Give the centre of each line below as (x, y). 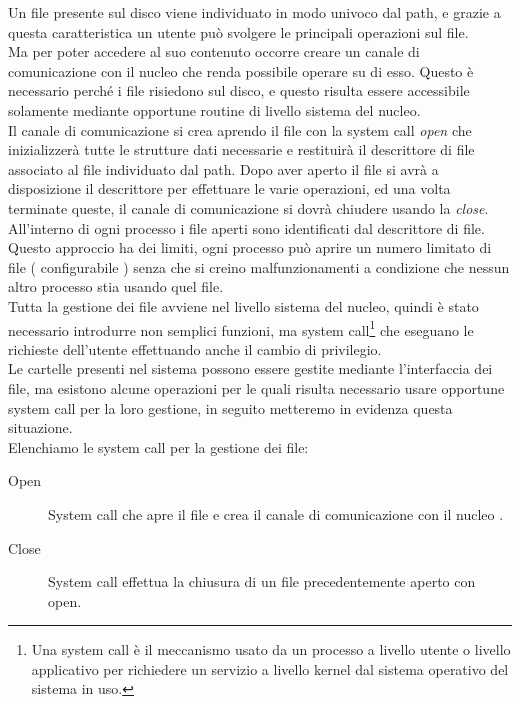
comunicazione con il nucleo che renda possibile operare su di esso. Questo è (241, 70)
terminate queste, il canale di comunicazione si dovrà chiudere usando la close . (248, 207)
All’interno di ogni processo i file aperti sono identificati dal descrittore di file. (246, 227)
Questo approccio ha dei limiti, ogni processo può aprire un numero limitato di (250, 247)
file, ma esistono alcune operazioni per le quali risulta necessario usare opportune (256, 387)
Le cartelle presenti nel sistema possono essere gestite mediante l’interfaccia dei (250, 368)
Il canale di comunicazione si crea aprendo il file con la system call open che (240, 129)
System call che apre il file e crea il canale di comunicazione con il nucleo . (276, 513)
